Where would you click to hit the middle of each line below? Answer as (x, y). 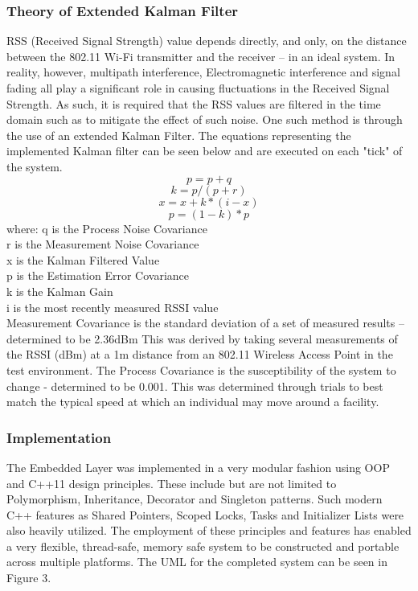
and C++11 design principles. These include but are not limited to (172, 483)
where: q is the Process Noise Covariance (107, 228)
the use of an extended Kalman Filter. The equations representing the (179, 135)
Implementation (59, 437)
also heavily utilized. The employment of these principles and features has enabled (209, 530)
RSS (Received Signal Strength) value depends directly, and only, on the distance (207, 41)
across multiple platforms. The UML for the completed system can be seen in (197, 562)
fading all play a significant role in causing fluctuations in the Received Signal (198, 88)
